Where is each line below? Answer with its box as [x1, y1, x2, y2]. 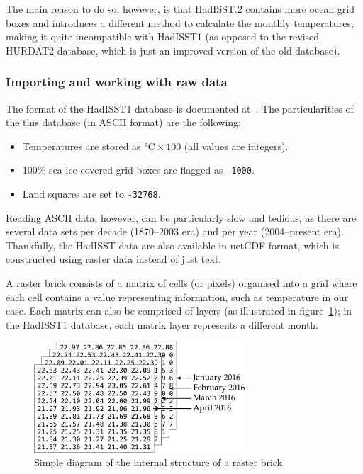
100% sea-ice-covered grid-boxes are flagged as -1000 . [22, 162, 255, 177]
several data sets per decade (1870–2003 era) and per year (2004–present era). [6, 224, 344, 239]
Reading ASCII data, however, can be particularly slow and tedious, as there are [6, 210, 357, 225]
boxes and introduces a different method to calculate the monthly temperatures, [6, 15, 354, 30]
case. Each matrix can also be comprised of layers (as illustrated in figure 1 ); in [6, 303, 352, 318]
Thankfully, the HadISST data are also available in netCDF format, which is [6, 237, 339, 252]
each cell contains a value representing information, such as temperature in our [6, 289, 349, 304]
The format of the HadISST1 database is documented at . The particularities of [6, 101, 354, 115]
